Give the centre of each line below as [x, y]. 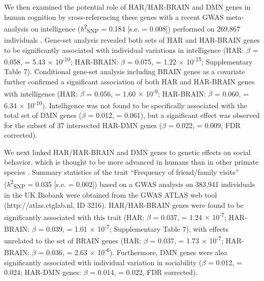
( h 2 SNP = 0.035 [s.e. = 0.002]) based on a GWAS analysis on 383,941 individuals [130, 184]
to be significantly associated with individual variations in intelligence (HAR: [124, 50]
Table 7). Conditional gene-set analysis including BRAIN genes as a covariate [125, 71]
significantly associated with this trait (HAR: [74, 217]
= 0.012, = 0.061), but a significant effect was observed [174, 115]
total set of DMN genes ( [43, 115]
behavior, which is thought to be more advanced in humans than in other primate [131, 162]
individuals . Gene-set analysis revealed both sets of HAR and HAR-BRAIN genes [132, 39]
